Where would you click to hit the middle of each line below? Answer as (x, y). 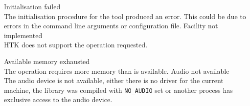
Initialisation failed (32, 6)
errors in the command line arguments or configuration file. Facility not (111, 26)
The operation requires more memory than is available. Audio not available (117, 71)
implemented (23, 35)
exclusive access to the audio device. (58, 99)
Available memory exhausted (47, 61)
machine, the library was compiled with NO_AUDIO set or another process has (118, 90)
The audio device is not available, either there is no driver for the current (114, 80)
